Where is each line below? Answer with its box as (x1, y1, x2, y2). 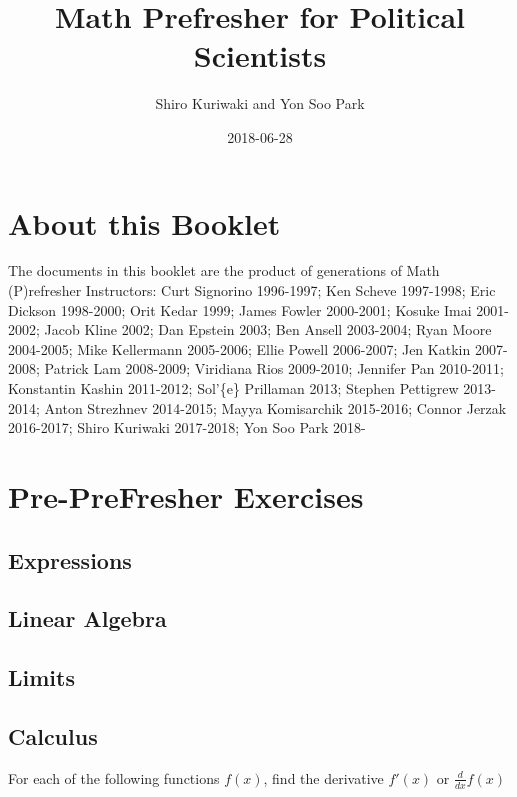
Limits (8, 662, 75, 693)
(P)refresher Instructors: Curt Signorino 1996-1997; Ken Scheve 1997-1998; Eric (8, 280, 496, 301)
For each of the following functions (8, 767, 220, 788)
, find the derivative (263, 767, 384, 788)
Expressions (8, 544, 132, 575)
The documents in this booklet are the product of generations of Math (8, 260, 440, 281)
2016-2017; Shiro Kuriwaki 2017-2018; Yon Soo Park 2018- (8, 417, 366, 438)
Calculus (8, 720, 98, 751)
